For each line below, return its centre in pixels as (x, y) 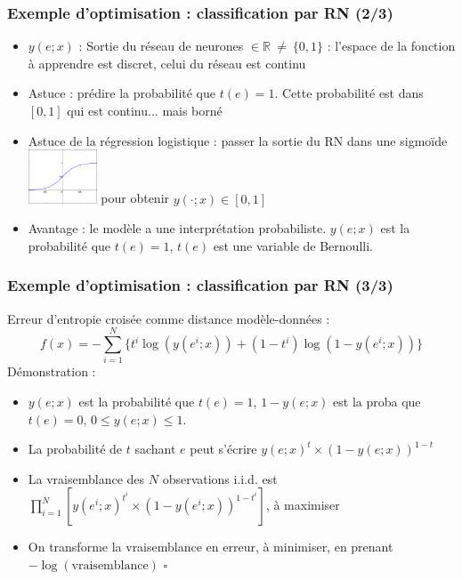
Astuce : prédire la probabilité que (122, 93)
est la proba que (377, 401)
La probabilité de (75, 449)
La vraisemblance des (86, 478)
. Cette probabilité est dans (349, 93)
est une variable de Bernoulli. (293, 245)
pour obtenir (135, 198)
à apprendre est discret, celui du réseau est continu (167, 63)
